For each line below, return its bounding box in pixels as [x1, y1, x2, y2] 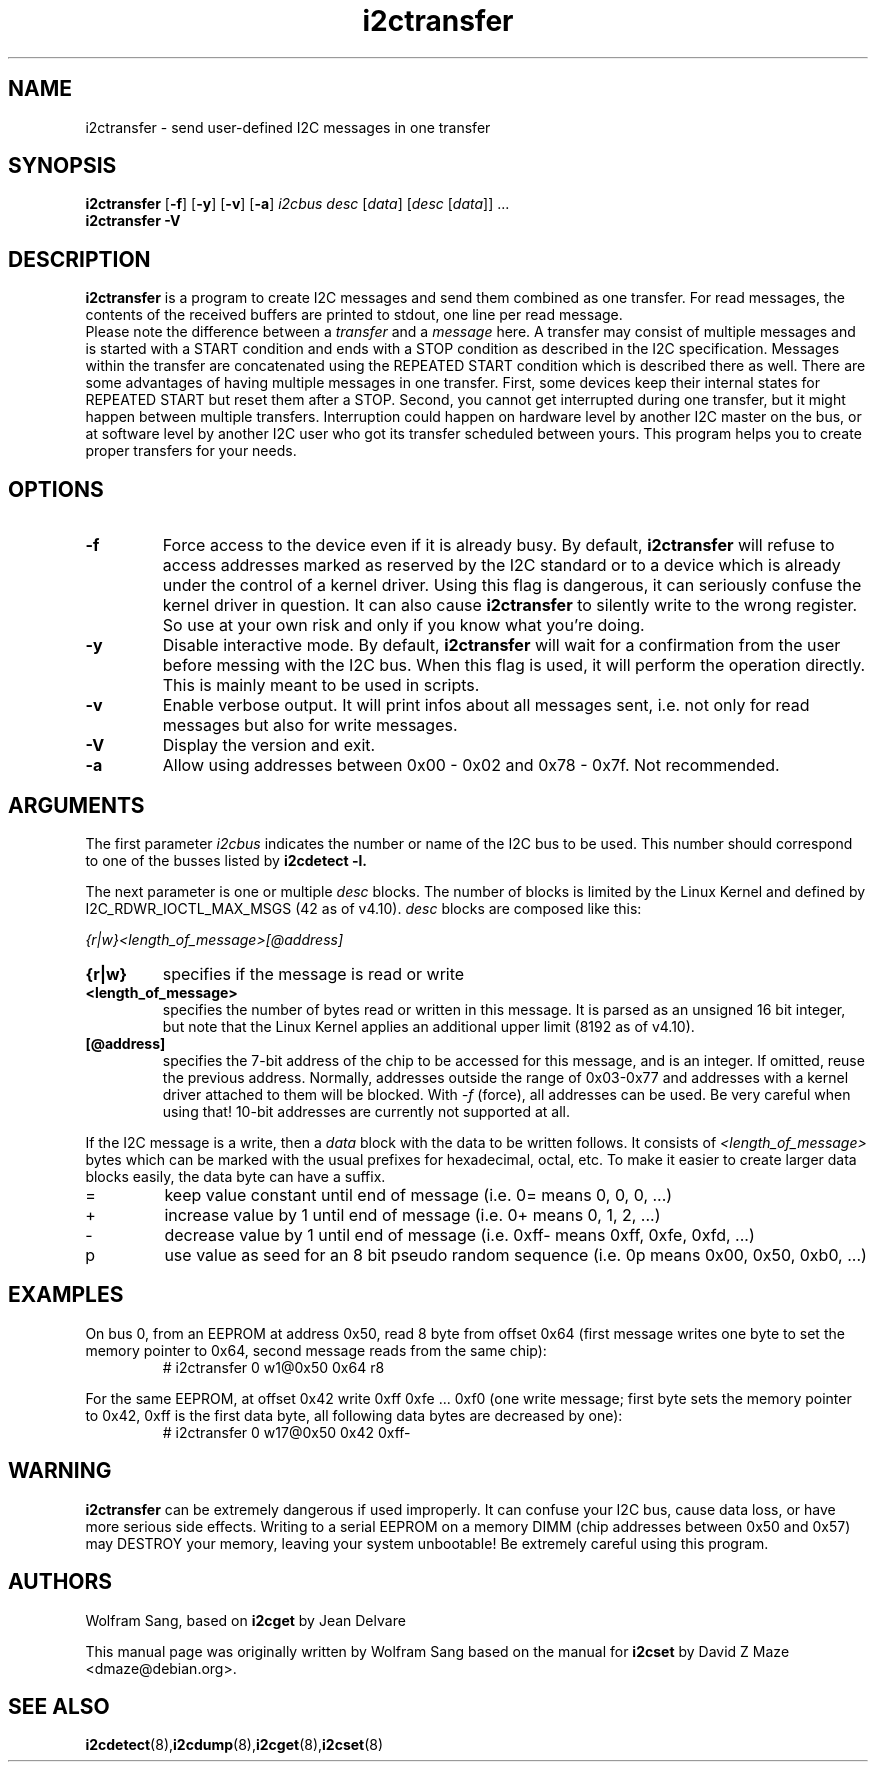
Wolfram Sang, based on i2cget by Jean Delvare [85, 1611, 406, 1629]
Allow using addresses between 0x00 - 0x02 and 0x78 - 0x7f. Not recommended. [162, 755, 780, 776]
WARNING [8, 1458, 112, 1484]
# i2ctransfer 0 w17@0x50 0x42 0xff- [162, 1423, 411, 1441]
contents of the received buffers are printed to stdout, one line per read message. [85, 306, 623, 324]
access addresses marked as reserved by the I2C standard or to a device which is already [162, 555, 841, 576]
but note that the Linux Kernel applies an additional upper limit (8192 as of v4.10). [162, 1017, 695, 1035]
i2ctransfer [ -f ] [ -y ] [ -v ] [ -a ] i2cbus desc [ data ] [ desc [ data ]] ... [85, 195, 510, 213]
